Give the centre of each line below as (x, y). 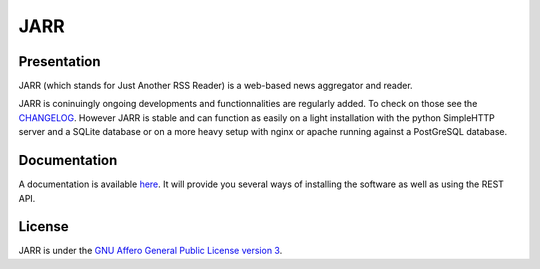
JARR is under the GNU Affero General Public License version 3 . (150, 251)
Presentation (59, 61)
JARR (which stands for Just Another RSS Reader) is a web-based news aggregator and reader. (216, 86)
